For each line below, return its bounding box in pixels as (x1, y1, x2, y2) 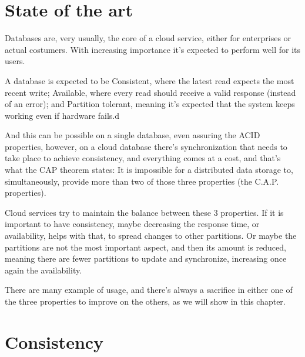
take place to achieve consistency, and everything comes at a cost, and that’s (5, 152, 281, 164)
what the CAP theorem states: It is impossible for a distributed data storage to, (5, 164, 293, 176)
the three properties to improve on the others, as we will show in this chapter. (5, 295, 286, 307)
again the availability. (5, 263, 82, 276)
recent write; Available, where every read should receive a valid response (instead (5, 86, 296, 98)
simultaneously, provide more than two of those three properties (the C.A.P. (5, 175, 279, 187)
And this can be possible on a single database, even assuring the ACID (5, 129, 260, 141)
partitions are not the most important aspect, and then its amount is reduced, (5, 241, 286, 253)
